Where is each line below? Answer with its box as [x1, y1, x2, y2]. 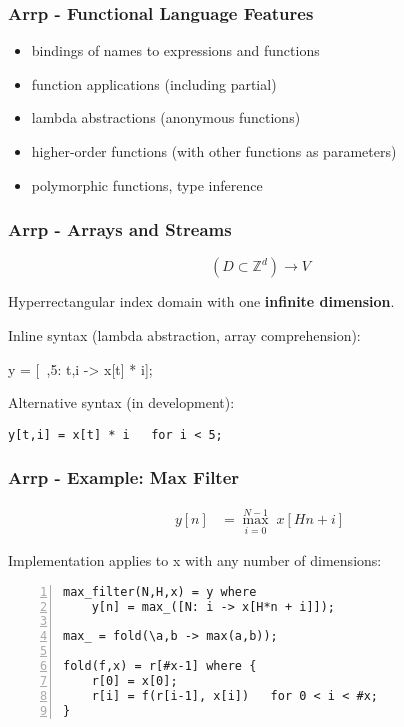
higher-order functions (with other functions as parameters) [31, 141, 397, 161]
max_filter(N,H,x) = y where [63, 584, 257, 599]
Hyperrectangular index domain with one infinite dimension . [8, 291, 395, 312]
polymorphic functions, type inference [31, 174, 263, 195]
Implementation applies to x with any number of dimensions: [8, 550, 382, 571]
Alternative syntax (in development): [8, 392, 235, 413]
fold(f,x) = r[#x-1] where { [63, 659, 257, 674]
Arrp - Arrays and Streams [8, 217, 232, 242]
